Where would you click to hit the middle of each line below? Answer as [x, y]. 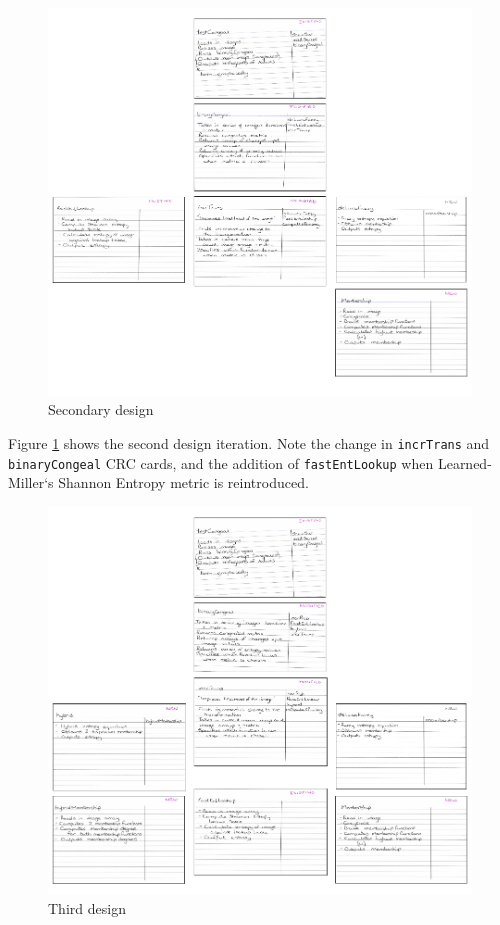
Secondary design [101, 409]
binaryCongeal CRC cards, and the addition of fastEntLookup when [221, 462]
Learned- [464, 462]
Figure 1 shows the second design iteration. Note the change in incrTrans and [249, 443]
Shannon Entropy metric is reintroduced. [183, 482]
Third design [87, 908]
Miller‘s [31, 482]
